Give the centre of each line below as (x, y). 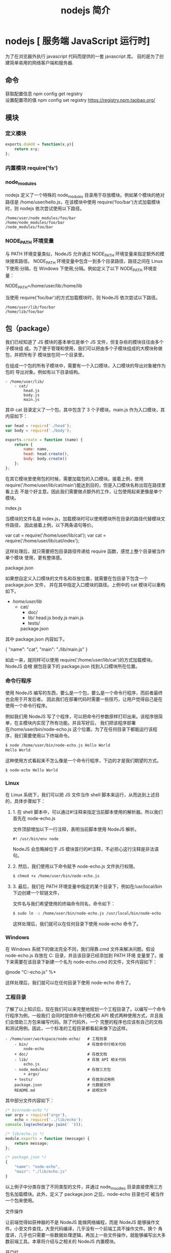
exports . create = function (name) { (44, 440)
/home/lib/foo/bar (25, 312)
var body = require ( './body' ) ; (38, 430)
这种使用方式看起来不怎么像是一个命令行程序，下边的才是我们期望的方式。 (83, 760)
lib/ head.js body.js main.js (56, 618)
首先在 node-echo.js (34, 818)
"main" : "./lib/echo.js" (41, 1172)
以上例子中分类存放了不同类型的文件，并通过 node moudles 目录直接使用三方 (84, 1187)
